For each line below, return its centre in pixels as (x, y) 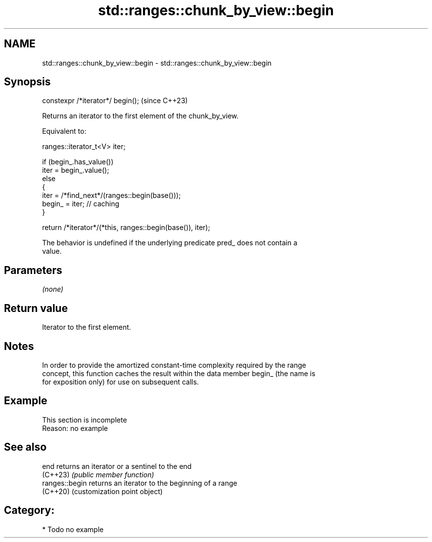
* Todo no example (73, 529)
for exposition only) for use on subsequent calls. (121, 382)
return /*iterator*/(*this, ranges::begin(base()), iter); (126, 228)
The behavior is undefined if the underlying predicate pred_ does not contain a (170, 243)
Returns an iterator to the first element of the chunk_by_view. (140, 116)
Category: (29, 510)
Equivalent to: (64, 131)
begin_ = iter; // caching (81, 204)
